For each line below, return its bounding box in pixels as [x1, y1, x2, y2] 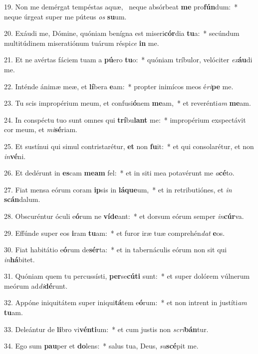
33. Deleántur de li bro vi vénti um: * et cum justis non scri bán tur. [4, 324, 209, 334]
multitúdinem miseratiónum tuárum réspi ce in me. [4, 37, 159, 48]
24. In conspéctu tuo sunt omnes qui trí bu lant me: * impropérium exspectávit [4, 114, 246, 125]
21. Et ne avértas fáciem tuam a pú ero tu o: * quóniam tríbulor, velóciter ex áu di [4, 54, 253, 65]
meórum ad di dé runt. [4, 280, 68, 291]
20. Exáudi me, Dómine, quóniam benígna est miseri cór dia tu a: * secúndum [4, 28, 240, 38]
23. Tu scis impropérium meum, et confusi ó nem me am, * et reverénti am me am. [4, 98, 251, 108]
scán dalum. [4, 194, 40, 204]
